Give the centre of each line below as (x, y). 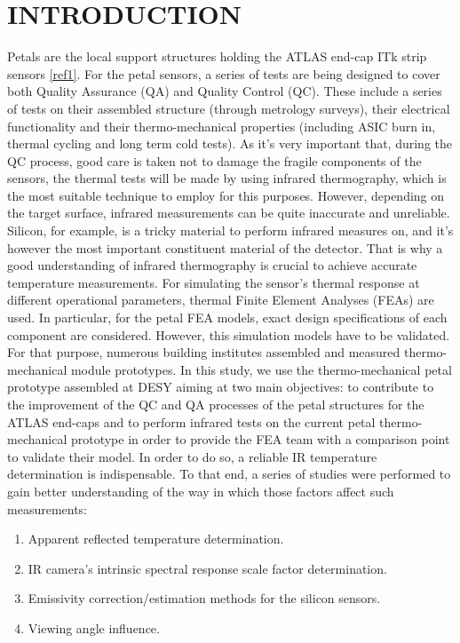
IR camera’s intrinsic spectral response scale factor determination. (207, 568)
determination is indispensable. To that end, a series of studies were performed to (229, 474)
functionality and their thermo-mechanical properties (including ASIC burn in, (222, 126)
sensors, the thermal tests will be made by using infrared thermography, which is (227, 178)
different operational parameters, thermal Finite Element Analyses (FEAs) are (221, 300)
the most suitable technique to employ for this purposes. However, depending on (226, 195)
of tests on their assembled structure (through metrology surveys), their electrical (229, 108)
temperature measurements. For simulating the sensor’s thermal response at (214, 282)
